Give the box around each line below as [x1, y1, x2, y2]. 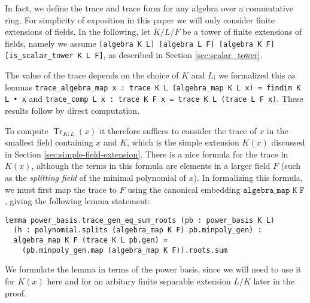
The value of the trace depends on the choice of [5, 69, 179, 81]
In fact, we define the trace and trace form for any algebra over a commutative [5, 2, 294, 14]
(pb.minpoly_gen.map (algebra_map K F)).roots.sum [22, 246, 228, 254]
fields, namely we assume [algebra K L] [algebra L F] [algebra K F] [5, 37, 275, 49]
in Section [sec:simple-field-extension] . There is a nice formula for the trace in [5, 147, 288, 160]
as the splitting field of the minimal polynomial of [5, 171, 186, 183]
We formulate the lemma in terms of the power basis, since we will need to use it [5, 263, 302, 275]
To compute [5, 124, 48, 137]
